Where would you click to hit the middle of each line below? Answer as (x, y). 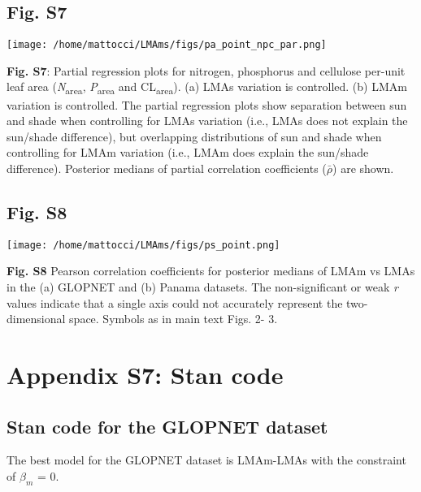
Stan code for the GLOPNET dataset (167, 426)
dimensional (36, 319)
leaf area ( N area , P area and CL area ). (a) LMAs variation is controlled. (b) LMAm (207, 88)
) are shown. (363, 168)
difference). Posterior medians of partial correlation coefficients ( (167, 168)
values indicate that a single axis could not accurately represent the (175, 302)
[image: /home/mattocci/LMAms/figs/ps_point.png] (143, 245)
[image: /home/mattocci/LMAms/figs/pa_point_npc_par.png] (167, 45)
